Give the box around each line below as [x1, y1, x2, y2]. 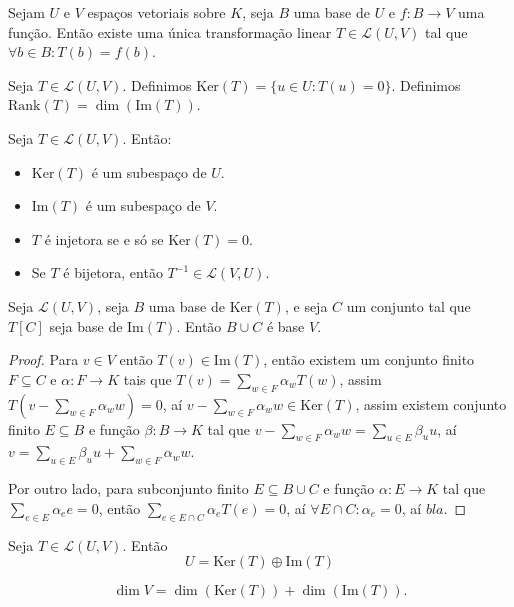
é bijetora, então [63, 262, 163, 283]
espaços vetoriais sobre [87, 2, 226, 22]
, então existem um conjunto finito [263, 349, 475, 370]
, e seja [284, 295, 328, 316]
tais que [123, 368, 172, 389]
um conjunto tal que [346, 295, 471, 316]
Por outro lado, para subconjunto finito [8, 478, 249, 499]
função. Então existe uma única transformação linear [8, 21, 332, 42]
